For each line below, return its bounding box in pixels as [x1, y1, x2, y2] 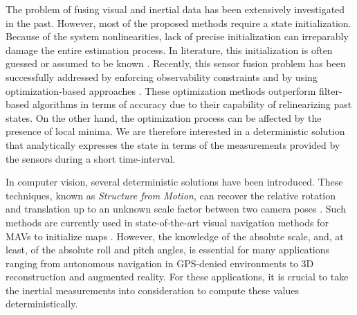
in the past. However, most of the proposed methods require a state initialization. [6, 15, 351, 30]
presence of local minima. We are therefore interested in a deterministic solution [6, 124, 345, 138]
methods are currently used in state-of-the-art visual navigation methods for [6, 215, 329, 229]
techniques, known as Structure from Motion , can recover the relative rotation [6, 188, 336, 202]
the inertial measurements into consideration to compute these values [6, 282, 299, 297]
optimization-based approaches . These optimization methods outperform [6, 83, 316, 98]
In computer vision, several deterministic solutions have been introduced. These [6, 174, 343, 189]
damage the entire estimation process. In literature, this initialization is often [6, 42, 333, 57]
